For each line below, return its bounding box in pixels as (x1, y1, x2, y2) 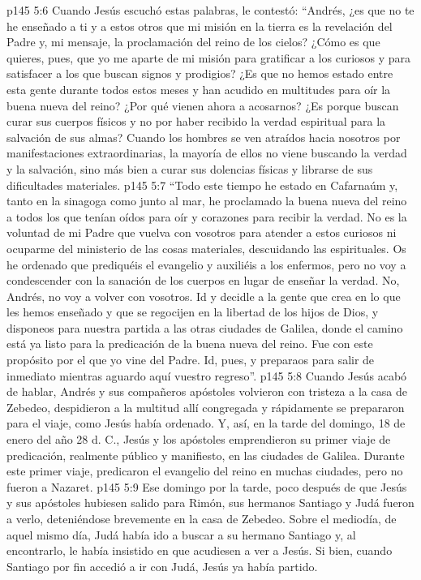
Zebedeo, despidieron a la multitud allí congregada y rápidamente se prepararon (6, 398, 405, 415)
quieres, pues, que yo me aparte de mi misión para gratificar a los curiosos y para (6, 49, 411, 66)
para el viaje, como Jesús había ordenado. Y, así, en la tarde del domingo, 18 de (6, 415, 406, 432)
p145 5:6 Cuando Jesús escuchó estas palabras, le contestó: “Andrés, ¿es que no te (6, 2, 415, 18)
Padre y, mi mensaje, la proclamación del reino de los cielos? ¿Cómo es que (6, 33, 380, 50)
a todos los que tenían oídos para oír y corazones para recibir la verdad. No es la (6, 208, 407, 225)
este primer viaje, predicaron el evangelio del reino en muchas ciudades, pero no (6, 462, 403, 479)
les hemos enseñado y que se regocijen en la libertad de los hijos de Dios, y (6, 303, 379, 320)
